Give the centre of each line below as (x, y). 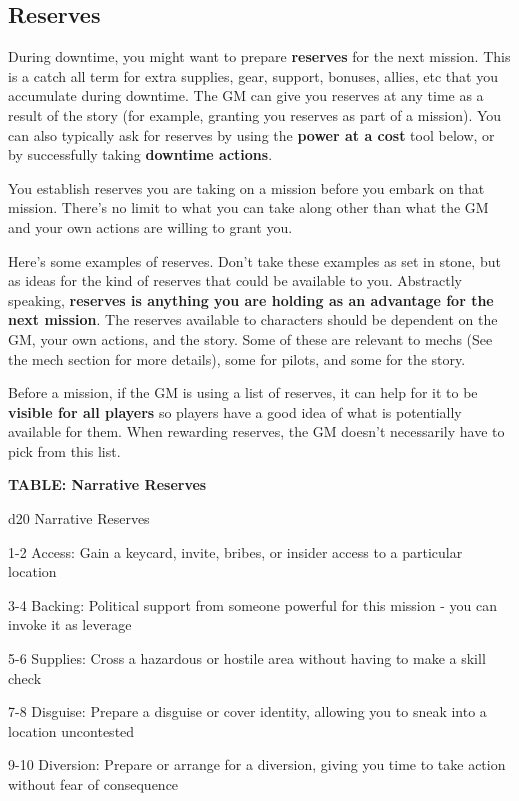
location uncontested (71, 730)
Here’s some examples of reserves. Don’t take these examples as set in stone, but (254, 260)
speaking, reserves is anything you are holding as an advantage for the (251, 299)
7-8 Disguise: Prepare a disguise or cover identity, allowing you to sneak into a (247, 711)
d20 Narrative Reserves (79, 518)
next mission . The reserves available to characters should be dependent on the (253, 319)
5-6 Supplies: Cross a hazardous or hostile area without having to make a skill (247, 658)
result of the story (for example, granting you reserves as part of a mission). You (255, 114)
